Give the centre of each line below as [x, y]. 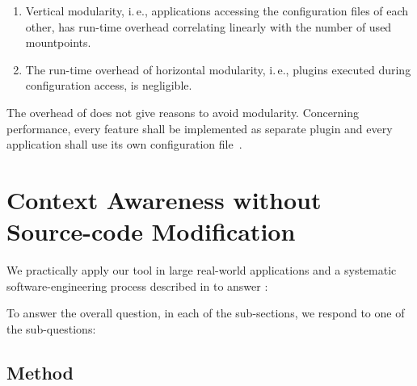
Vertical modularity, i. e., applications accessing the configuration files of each [217, 10]
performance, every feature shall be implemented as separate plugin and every [200, 128]
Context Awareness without [164, 199]
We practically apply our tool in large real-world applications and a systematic [202, 270]
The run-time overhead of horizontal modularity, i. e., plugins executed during [218, 69]
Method [40, 372]
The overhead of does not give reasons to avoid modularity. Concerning [183, 112]
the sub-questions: [51, 328]
